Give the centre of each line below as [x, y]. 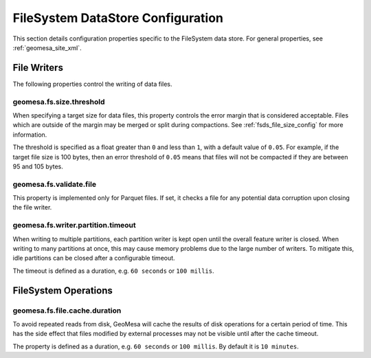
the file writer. [32, 208]
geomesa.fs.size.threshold [59, 102]
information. [30, 135]
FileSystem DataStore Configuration [118, 18]
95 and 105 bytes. [38, 166]
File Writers [38, 68]
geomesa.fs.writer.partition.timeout [75, 225]
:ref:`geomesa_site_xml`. [47, 47]
